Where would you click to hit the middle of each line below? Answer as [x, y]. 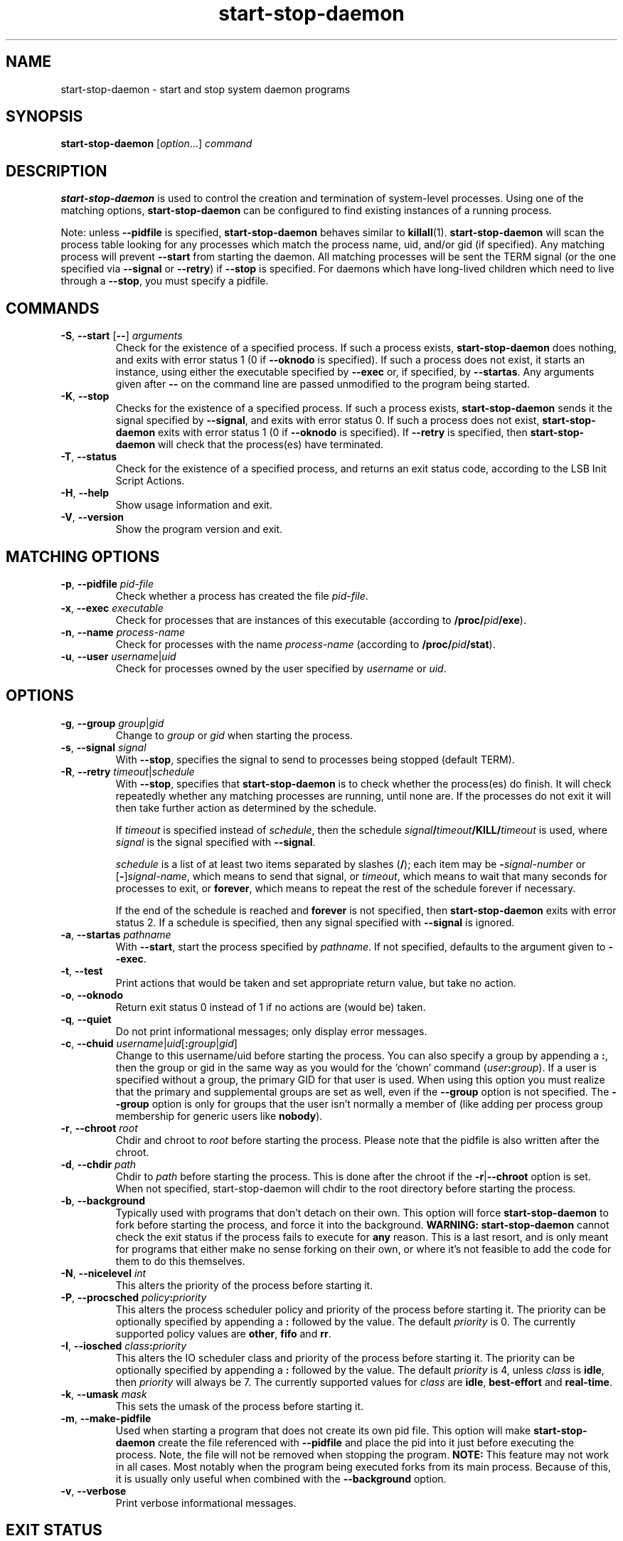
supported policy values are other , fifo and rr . [223, 1333]
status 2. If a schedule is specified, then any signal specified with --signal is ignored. [315, 922]
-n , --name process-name [123, 632]
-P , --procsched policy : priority [134, 1297]
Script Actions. [150, 481]
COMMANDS [53, 308]
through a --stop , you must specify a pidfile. [165, 281]
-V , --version [92, 517]
